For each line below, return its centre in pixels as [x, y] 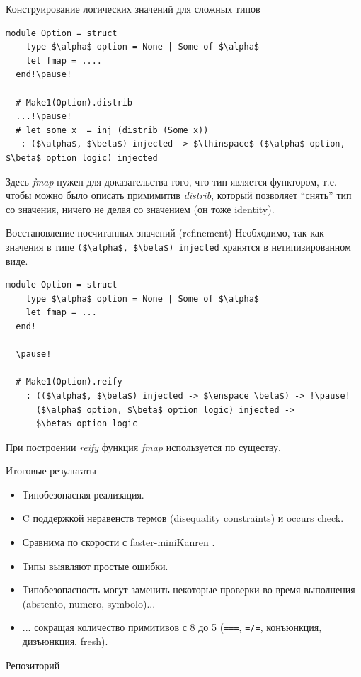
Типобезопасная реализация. [83, 494]
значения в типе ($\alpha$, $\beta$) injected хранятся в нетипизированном [178, 246]
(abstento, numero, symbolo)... [89, 603]
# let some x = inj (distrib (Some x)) [112, 130]
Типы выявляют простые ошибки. [95, 565]
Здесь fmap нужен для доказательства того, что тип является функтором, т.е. [171, 181]
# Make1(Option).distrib [74, 102]
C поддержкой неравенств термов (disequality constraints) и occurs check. [183, 518]
